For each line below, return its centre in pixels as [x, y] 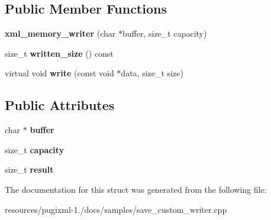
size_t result [29, 169]
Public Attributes [60, 105]
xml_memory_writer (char [60, 33]
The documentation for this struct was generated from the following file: [136, 189]
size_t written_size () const [59, 53]
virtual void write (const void [59, 73]
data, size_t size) [152, 73]
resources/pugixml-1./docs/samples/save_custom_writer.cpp [116, 209]
